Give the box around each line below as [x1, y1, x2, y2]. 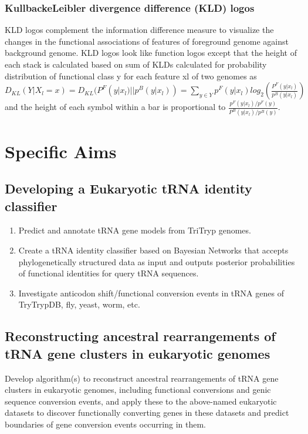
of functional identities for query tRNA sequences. [18, 267, 199, 279]
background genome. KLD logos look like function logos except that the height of [5, 46, 297, 59]
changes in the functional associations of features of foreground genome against [5, 35, 289, 47]
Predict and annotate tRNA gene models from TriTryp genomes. [18, 224, 251, 236]
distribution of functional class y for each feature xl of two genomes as [5, 69, 257, 82]
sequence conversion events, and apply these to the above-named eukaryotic [5, 395, 277, 407]
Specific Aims [5, 139, 117, 163]
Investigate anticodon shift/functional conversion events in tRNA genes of [18, 286, 284, 299]
